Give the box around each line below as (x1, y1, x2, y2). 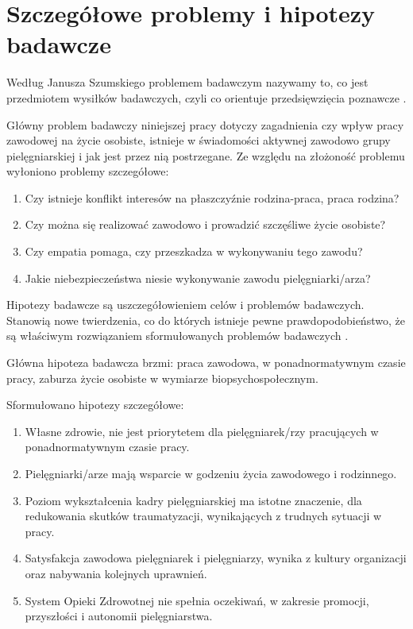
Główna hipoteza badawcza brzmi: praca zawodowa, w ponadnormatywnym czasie (6, 354, 406, 371)
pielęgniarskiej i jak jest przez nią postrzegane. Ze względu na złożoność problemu (6, 147, 405, 164)
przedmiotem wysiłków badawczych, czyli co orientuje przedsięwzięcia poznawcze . (6, 89, 407, 106)
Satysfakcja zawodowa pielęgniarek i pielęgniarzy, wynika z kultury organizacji (25, 550, 407, 566)
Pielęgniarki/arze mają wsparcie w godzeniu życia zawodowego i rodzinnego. (25, 465, 397, 481)
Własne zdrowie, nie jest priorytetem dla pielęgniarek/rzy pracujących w (25, 423, 379, 439)
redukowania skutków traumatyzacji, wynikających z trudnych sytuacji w (25, 507, 382, 524)
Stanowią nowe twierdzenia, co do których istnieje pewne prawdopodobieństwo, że (6, 311, 405, 328)
